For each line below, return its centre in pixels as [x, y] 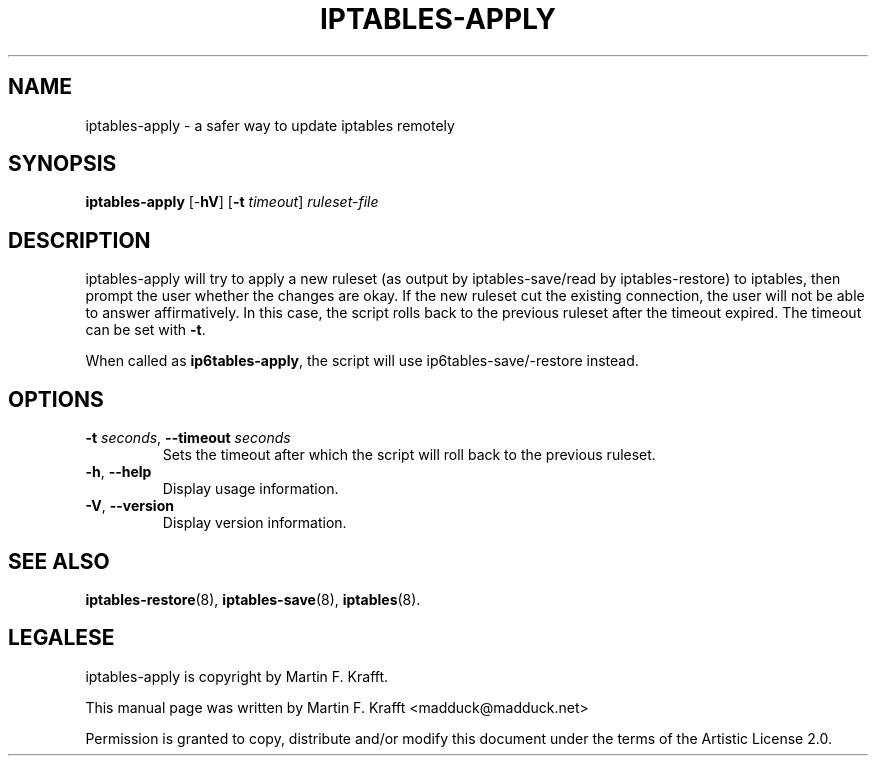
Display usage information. [250, 489]
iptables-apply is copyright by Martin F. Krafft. [237, 676]
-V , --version [129, 506]
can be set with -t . [145, 330]
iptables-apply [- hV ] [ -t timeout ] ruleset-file [232, 202]
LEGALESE [61, 638]
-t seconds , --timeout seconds [188, 438]
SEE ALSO [59, 561]
